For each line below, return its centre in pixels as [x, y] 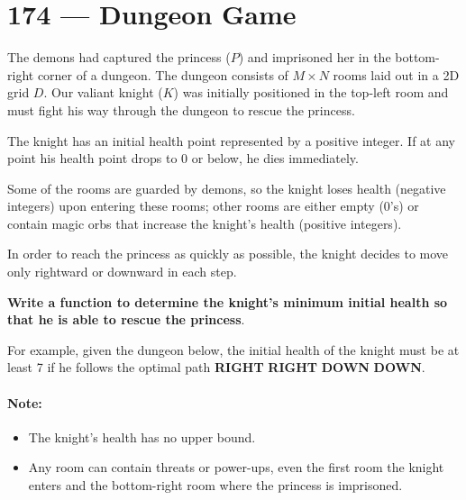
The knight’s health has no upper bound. [142, 436]
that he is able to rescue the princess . [126, 319]
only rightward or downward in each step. [122, 272]
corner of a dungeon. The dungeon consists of [163, 74]
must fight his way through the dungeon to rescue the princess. [181, 109]
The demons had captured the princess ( [119, 57]
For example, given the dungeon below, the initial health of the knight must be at [233, 349]
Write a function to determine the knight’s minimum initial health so [228, 301]
